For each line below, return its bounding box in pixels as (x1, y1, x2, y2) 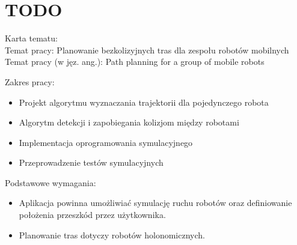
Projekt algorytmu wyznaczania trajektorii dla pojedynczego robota (19, 95, 269, 108)
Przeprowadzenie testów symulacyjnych (19, 156, 164, 169)
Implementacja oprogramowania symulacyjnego (19, 136, 193, 148)
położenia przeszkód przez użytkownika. (19, 208, 166, 221)
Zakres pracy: (5, 75, 55, 88)
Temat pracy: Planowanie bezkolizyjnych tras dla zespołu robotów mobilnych (5, 43, 289, 56)
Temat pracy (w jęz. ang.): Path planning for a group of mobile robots (5, 55, 265, 68)
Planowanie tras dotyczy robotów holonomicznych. (19, 228, 205, 241)
